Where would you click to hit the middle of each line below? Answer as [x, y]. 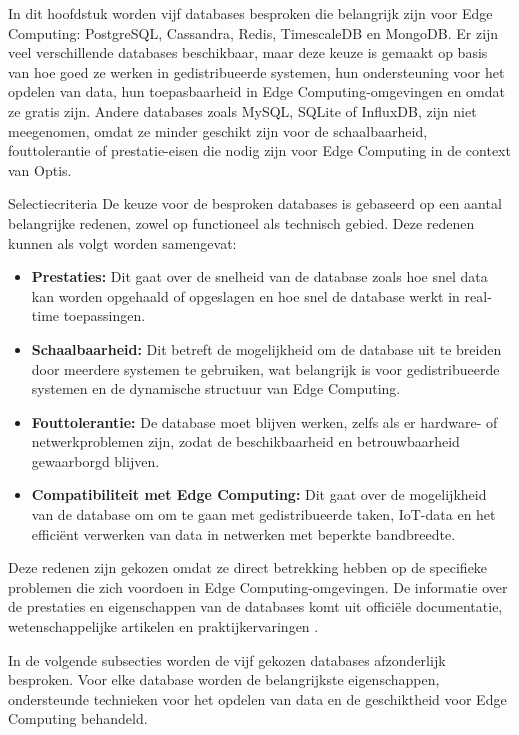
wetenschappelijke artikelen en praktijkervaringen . [163, 626]
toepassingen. [104, 315]
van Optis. [40, 169]
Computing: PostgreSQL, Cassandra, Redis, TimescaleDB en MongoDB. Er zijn [253, 32]
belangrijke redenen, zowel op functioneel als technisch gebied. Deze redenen [241, 222]
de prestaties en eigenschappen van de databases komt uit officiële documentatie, [255, 606]
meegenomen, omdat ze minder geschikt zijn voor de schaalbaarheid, [218, 130]
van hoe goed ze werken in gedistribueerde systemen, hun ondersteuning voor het [256, 71]
